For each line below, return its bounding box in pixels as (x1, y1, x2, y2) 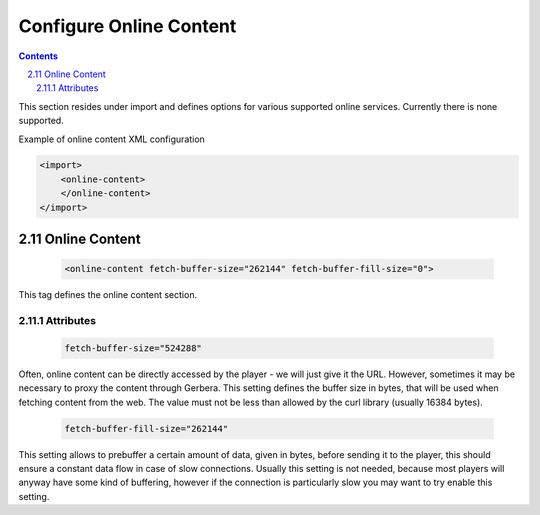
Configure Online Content (18, 15, 237, 37)
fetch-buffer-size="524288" (64, 342, 202, 354)
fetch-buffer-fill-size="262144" (64, 423, 229, 434)
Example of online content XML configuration (18, 133, 205, 145)
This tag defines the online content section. (18, 289, 198, 301)
